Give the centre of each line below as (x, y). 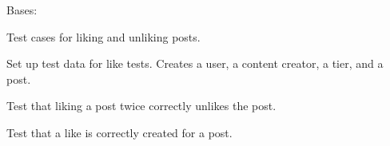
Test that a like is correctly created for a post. (119, 132)
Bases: (22, 10)
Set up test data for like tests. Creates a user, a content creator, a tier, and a (195, 63)
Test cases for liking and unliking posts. (103, 36)
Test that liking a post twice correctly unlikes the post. (141, 106)
